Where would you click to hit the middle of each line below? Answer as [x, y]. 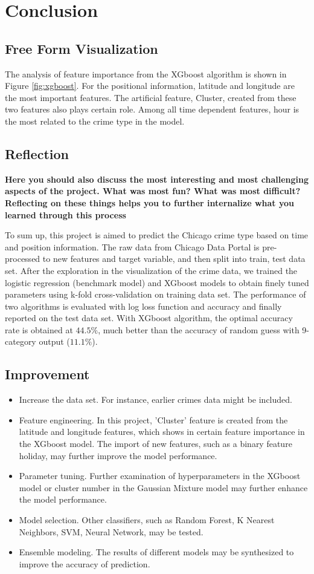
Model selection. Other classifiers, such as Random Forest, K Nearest [147, 520]
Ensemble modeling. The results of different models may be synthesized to [156, 552]
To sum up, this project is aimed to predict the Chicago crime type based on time [157, 235]
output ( [54, 341]
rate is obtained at [39, 329]
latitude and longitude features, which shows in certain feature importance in [162, 432]
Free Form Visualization [82, 48]
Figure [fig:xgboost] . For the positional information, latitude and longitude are [150, 86]
